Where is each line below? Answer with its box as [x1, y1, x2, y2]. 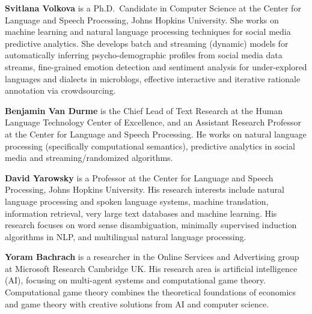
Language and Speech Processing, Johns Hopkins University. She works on [5, 13, 279, 26]
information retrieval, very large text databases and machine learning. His [5, 207, 277, 219]
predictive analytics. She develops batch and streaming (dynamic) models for [5, 37, 289, 49]
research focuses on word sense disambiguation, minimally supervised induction [5, 219, 297, 231]
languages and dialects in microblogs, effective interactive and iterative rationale [5, 72, 301, 85]
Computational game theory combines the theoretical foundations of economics [5, 286, 296, 298]
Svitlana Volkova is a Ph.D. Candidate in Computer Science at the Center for [5, 2, 301, 14]
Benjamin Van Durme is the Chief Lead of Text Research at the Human [5, 104, 283, 116]
